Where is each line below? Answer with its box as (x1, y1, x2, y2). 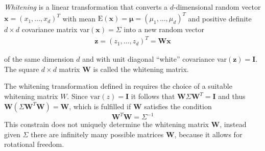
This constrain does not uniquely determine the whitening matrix (4, 119, 209, 130)
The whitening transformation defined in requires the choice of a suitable (4, 81, 232, 91)
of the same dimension (4, 54, 74, 64)
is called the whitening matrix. (93, 63, 189, 74)
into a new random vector (124, 24, 204, 35)
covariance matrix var (21, 24, 90, 35)
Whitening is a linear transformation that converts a (4, 2, 168, 12)
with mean (62, 13, 96, 23)
